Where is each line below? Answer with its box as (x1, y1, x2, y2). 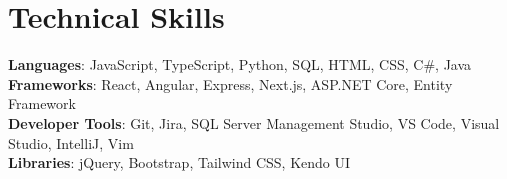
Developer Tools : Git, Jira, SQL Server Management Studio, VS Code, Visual (8, 112, 500, 133)
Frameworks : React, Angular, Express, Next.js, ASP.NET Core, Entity (8, 73, 453, 94)
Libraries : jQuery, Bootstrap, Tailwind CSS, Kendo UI (8, 152, 351, 173)
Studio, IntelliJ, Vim (8, 132, 134, 153)
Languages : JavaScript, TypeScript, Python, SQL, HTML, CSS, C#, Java (8, 54, 472, 75)
